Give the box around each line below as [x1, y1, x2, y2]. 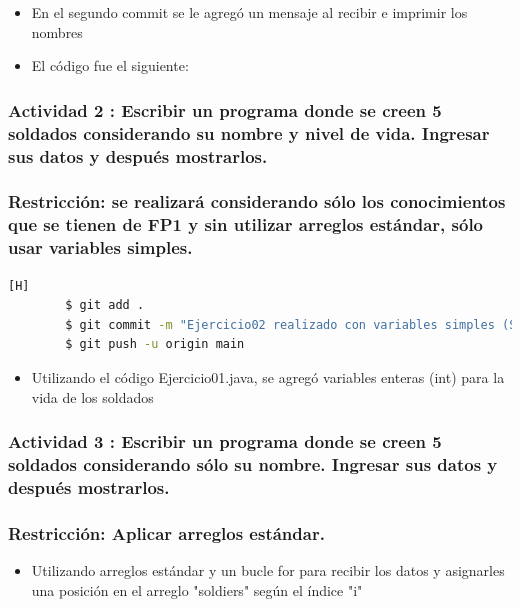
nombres [31, 21, 83, 42]
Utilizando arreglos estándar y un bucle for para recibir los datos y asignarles [31, 560, 505, 580]
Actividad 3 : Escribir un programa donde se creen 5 [8, 429, 442, 454]
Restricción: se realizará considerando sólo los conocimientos [8, 189, 506, 214]
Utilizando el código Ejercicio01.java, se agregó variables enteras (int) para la [31, 366, 505, 387]
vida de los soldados [31, 386, 154, 407]
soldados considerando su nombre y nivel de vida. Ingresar [8, 120, 490, 145]
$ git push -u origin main [65, 337, 245, 352]
